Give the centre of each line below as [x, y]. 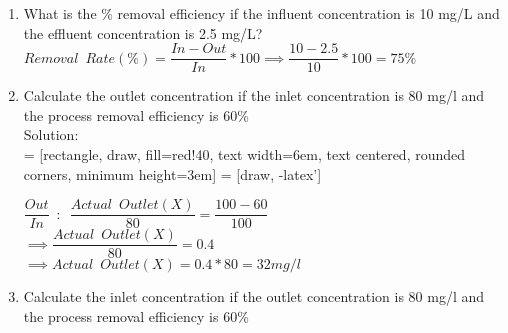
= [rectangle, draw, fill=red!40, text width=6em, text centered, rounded [244, 154]
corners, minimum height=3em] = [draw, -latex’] [172, 173]
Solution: [51, 134]
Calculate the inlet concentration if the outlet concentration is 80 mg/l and [254, 296]
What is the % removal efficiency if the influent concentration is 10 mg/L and [261, 13]
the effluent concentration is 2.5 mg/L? [143, 32]
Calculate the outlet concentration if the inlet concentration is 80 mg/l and [254, 95]
